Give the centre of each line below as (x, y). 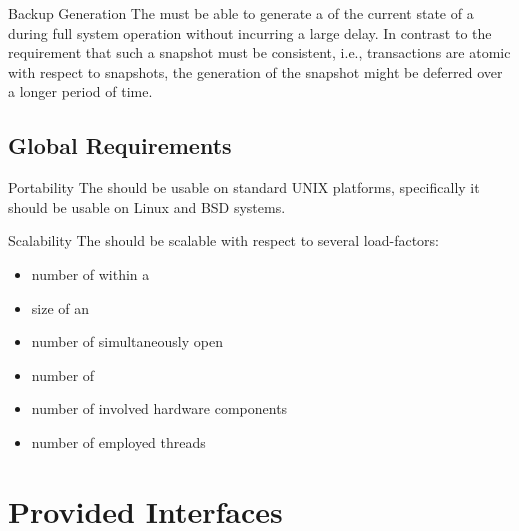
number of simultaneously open (127, 341)
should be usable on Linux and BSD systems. (147, 206)
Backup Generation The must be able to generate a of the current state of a (241, 13)
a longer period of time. (80, 91)
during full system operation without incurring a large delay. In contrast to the (250, 32)
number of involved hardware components (159, 408)
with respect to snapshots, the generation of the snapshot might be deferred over (255, 71)
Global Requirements (120, 145)
